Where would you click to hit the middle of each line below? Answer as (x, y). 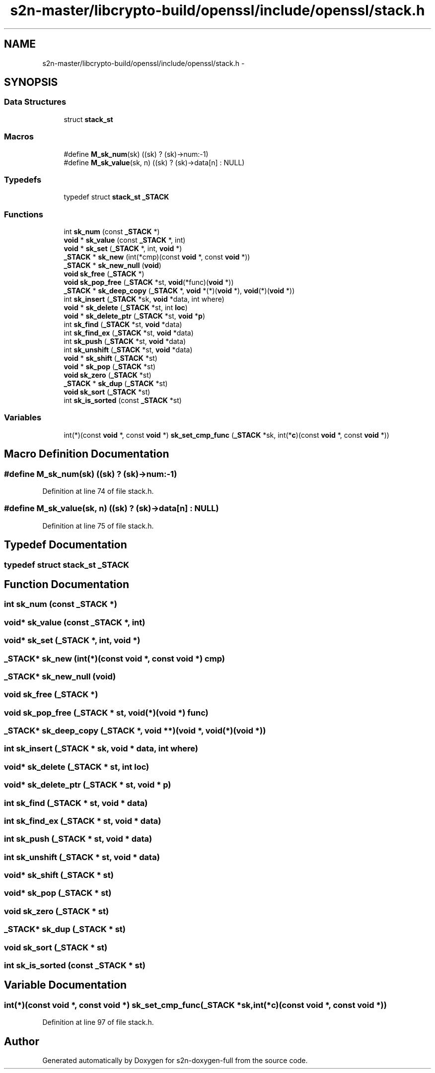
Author (22, 1041)
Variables (23, 418)
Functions (24, 214)
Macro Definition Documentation (87, 454)
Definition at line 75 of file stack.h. (98, 526)
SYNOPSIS (31, 82)
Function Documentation (67, 585)
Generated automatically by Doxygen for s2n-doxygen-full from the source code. (175, 1061)
